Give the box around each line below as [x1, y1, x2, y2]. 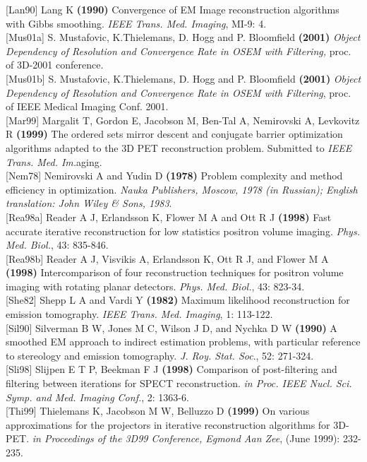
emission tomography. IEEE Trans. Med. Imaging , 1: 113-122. [6, 307, 273, 321]
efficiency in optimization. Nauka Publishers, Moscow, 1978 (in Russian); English [6, 182, 358, 196]
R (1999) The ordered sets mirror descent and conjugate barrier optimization [6, 126, 343, 141]
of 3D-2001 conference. [6, 57, 104, 72]
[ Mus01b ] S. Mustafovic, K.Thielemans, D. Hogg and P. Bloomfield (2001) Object [6, 71, 361, 85]
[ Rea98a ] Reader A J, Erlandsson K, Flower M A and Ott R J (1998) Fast [6, 209, 332, 224]
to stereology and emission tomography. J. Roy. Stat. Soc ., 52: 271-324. [6, 348, 314, 362]
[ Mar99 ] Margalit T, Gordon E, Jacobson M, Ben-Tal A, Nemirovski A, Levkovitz [6, 112, 360, 127]
